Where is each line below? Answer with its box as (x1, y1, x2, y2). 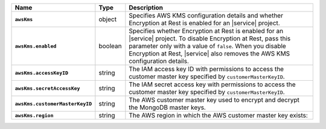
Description (129, 4, 163, 11)
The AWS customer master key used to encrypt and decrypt (129, 96, 300, 104)
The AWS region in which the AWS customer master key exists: (129, 112, 308, 119)
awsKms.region (14, 112, 54, 119)
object (98, 15, 117, 24)
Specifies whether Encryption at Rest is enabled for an (129, 27, 284, 35)
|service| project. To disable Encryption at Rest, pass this (129, 34, 291, 42)
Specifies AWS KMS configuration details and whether (129, 11, 284, 19)
